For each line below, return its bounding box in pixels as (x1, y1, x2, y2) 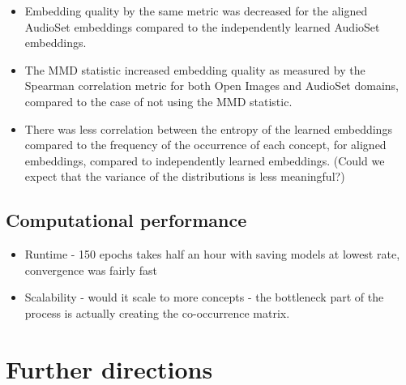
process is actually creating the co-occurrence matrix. (24, 304, 290, 321)
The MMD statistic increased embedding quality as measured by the (24, 61, 365, 78)
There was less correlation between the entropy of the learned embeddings (24, 120, 392, 137)
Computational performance (6, 207, 247, 233)
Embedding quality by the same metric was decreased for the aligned (24, 2, 368, 19)
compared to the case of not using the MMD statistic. (24, 92, 293, 109)
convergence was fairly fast (24, 261, 157, 278)
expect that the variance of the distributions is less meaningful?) (24, 168, 345, 185)
